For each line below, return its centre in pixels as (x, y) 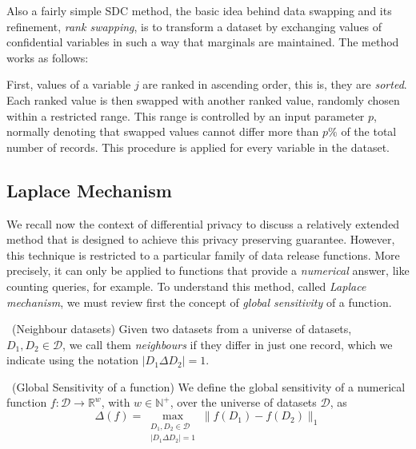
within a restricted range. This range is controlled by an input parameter (186, 115)
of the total (369, 131)
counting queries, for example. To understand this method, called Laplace (186, 286)
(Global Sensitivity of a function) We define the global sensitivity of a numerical (208, 386)
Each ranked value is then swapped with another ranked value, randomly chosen (203, 99)
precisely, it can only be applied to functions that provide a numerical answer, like (208, 270)
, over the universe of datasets (243, 402)
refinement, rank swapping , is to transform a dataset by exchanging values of (194, 26)
